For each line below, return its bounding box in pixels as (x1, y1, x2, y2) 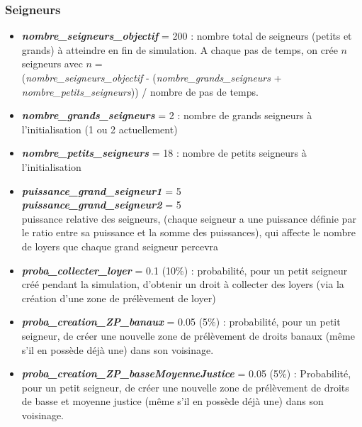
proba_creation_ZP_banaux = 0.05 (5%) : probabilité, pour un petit (21, 314, 341, 329)
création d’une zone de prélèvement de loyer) (21, 290, 216, 305)
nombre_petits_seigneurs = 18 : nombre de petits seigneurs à (21, 145, 307, 160)
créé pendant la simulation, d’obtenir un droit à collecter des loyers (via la (21, 277, 344, 292)
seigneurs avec (21, 56, 83, 71)
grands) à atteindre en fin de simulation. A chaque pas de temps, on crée (21, 42, 338, 57)
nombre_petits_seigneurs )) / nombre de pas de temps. (21, 84, 259, 99)
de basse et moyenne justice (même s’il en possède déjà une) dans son (21, 394, 324, 409)
